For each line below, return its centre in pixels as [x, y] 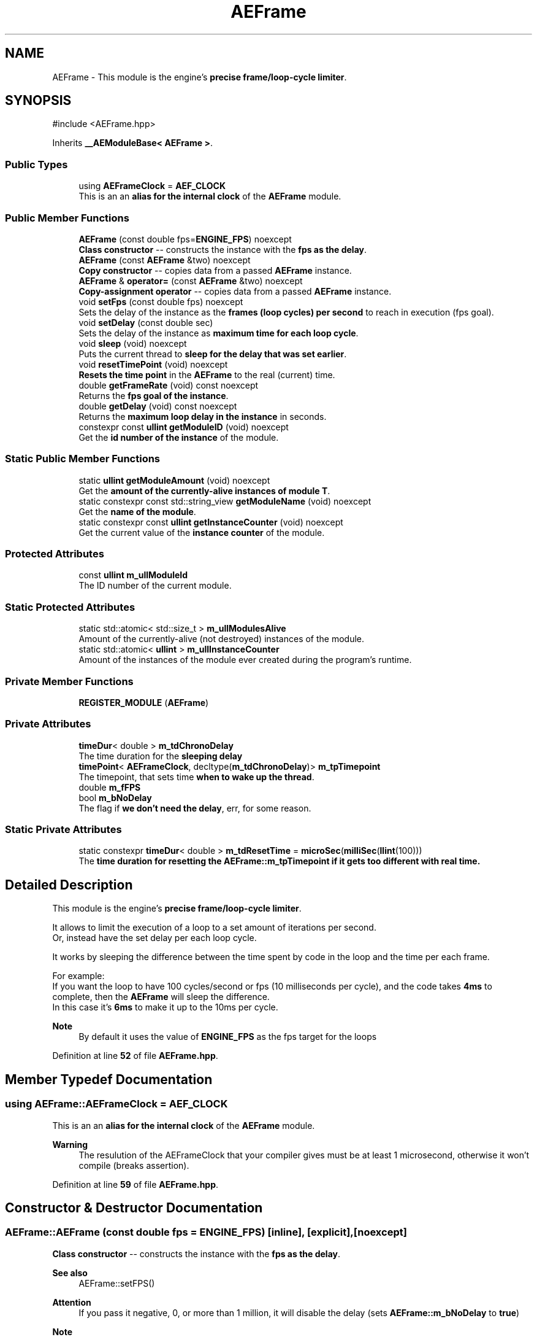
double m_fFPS [110, 787]
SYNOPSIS [38, 101]
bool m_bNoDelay [115, 797]
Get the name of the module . [137, 511]
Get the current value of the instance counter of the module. [202, 532]
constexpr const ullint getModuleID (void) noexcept [184, 427]
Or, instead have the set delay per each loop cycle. [154, 938]
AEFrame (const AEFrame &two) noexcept [165, 260]
